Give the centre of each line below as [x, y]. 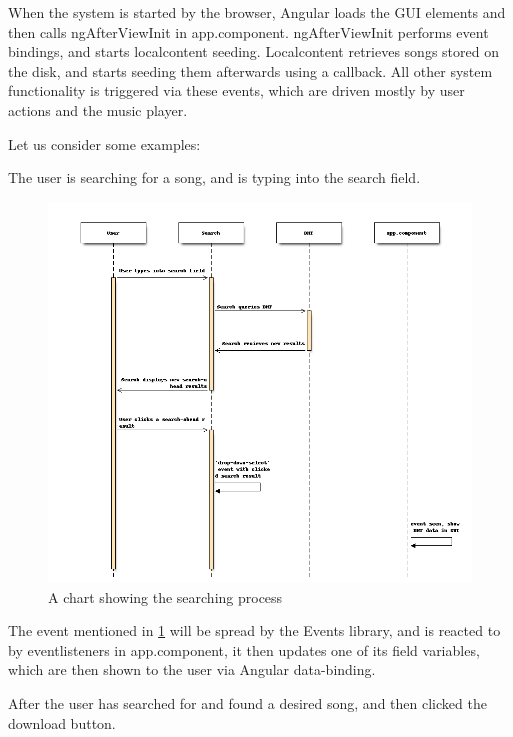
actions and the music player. [98, 109]
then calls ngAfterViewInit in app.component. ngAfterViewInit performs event [248, 31]
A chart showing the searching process [165, 596]
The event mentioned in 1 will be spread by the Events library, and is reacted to [254, 630]
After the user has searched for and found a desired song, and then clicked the [247, 702]
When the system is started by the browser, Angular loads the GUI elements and [257, 12]
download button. [62, 722]
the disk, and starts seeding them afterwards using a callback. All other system [250, 70]
